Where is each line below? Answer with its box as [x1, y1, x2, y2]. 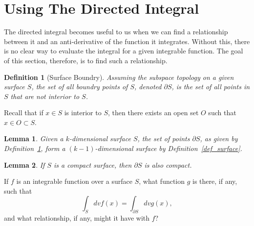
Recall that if [4, 107, 43, 118]
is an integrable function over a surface [16, 176, 133, 186]
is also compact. [144, 159, 192, 170]
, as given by [200, 133, 238, 144]
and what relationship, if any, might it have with [4, 213, 150, 223]
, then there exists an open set [107, 107, 199, 118]
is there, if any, [192, 176, 237, 186]
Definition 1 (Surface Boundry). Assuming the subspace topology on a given [4, 72, 234, 82]
